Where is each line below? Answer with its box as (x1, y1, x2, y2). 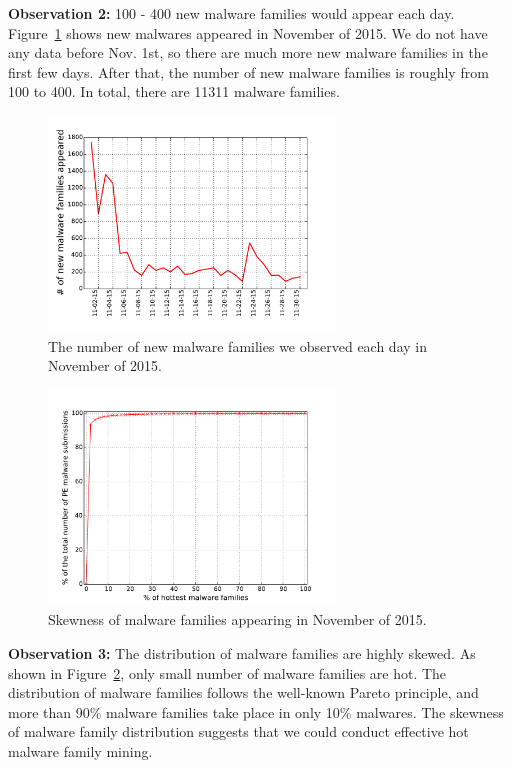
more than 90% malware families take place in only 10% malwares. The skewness (8, 701, 504, 722)
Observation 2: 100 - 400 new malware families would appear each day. (8, 3, 455, 23)
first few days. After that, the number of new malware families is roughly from (8, 61, 489, 82)
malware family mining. (8, 740, 153, 761)
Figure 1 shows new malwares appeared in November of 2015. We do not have (8, 22, 488, 43)
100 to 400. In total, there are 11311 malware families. (8, 81, 340, 102)
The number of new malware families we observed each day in (48, 335, 427, 356)
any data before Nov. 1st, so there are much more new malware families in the (8, 42, 488, 63)
